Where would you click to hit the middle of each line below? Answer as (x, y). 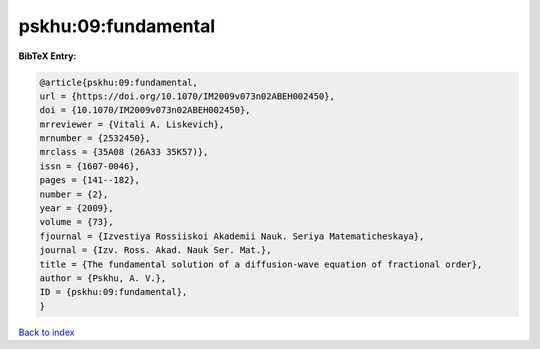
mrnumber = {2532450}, (95, 138)
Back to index (46, 332)
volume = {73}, (76, 222)
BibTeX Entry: (47, 56)
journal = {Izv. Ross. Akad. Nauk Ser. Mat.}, (155, 250)
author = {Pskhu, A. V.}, (103, 278)
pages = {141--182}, (89, 180)
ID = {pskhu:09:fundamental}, (113, 292)
